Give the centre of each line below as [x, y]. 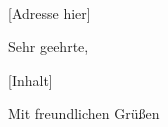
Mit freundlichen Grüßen [84, 113]
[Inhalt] [30, 79]
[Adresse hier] [49, 12]
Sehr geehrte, [48, 46]
